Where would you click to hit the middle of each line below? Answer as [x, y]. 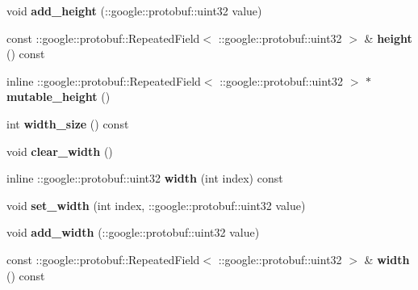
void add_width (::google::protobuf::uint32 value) [133, 232]
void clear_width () [60, 151]
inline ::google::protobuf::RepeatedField [104, 80]
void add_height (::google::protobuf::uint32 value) [134, 11]
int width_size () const [68, 123]
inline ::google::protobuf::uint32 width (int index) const [145, 178]
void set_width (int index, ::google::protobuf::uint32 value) [156, 205]
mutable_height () [59, 97]
